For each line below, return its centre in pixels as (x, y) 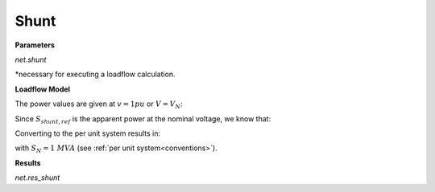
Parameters (35, 45)
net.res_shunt (37, 178)
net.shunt (31, 59)
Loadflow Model (43, 89)
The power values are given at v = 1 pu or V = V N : (99, 104)
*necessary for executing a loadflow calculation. (95, 74)
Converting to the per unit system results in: (88, 133)
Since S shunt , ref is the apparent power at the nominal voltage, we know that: (143, 119)
